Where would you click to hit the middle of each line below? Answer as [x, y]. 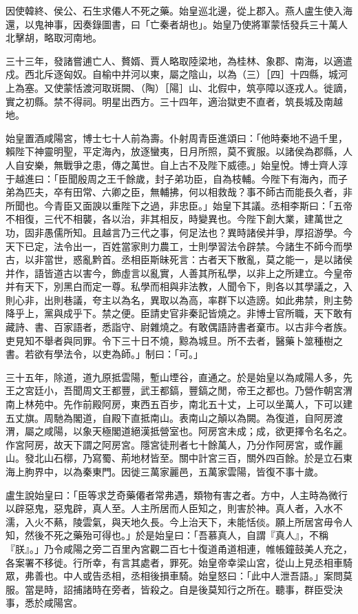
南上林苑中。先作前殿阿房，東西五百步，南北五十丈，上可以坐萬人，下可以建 [179, 404]
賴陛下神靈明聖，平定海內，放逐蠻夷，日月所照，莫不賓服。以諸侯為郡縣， [174, 151]
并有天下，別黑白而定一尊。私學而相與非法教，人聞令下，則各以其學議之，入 [179, 286]
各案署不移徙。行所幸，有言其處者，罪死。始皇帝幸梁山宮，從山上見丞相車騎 [179, 562]
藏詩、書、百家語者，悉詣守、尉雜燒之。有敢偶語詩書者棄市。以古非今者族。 [179, 327]
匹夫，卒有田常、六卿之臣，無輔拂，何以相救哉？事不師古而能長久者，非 [188, 192]
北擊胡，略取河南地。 [54, 38]
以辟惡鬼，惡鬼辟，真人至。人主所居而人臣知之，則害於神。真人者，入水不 [174, 508]
